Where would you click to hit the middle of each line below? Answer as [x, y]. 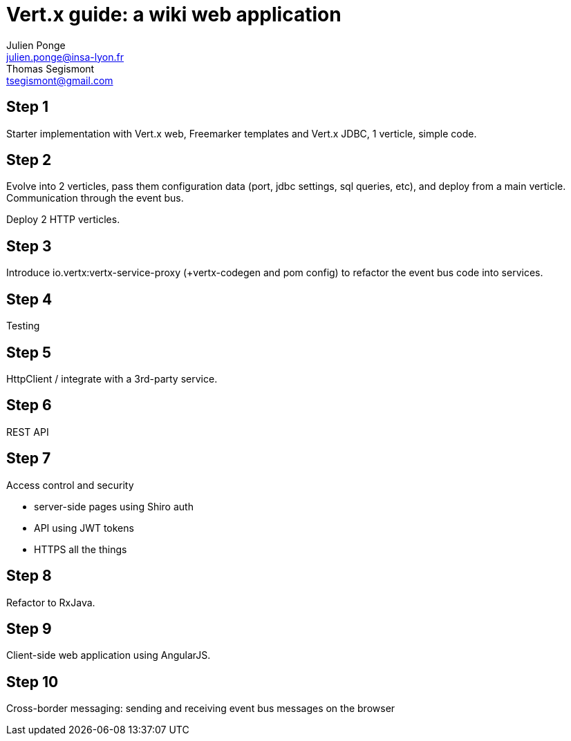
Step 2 [29, 160]
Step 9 [29, 628]
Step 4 [29, 299]
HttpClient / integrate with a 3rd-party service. [112, 378]
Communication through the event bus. [95, 198]
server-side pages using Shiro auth [114, 506]
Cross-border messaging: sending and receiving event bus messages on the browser [201, 709]
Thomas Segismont [50, 68]
